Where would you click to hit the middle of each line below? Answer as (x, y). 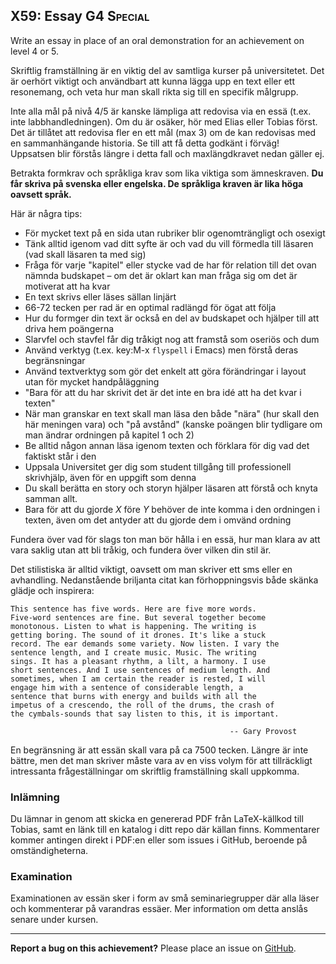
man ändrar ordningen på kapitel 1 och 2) (109, 435)
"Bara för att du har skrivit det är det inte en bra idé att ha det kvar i (163, 392)
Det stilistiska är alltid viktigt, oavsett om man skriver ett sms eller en (151, 569)
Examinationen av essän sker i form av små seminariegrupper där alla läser (165, 898)
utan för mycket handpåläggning (92, 381)
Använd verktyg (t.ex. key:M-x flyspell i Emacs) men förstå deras (161, 350)
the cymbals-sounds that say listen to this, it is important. (145, 714)
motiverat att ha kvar (67, 286)
